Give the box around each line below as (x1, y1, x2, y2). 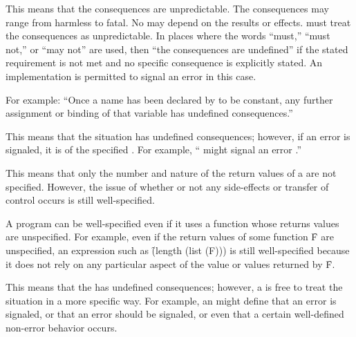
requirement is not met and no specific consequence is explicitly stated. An (6, 55, 323, 70)
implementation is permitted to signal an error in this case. (6, 68, 256, 83)
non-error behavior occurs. (6, 320, 118, 334)
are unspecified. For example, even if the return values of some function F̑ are (6, 229, 334, 244)
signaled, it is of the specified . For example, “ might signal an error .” (6, 142, 302, 157)
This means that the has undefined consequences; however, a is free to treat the (6, 280, 343, 294)
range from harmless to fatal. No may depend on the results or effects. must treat (6, 15, 351, 29)
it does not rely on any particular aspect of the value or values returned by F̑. (6, 256, 335, 271)
